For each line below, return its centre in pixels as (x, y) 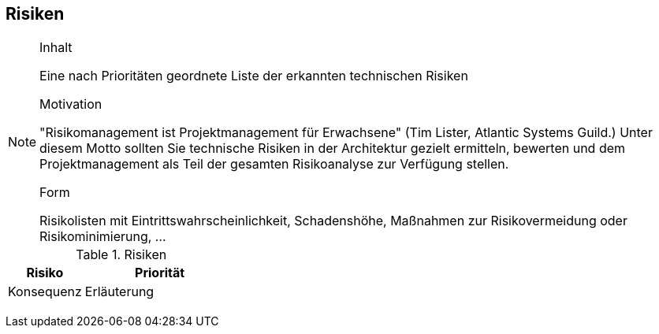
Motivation (71, 104)
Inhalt (56, 48)
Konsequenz (45, 292)
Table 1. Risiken (121, 255)
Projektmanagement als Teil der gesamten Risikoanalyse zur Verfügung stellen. (274, 164)
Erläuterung (119, 292)
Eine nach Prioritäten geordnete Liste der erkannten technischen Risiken (254, 76)
